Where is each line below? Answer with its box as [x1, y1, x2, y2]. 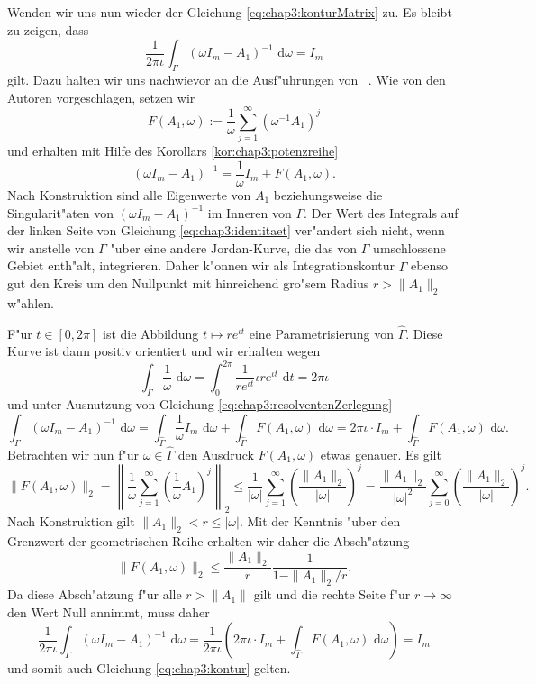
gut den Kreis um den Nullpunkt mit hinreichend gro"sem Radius [7, 274, 369, 293]
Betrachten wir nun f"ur [7, 444, 139, 463]
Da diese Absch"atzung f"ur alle [7, 585, 182, 604]
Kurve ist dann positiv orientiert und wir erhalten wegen [7, 342, 321, 360]
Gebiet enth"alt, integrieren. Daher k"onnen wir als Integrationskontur [7, 256, 395, 275]
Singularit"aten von [7, 203, 114, 222]
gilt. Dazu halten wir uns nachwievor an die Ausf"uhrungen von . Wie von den [7, 69, 446, 88]
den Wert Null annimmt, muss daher [7, 602, 210, 621]
